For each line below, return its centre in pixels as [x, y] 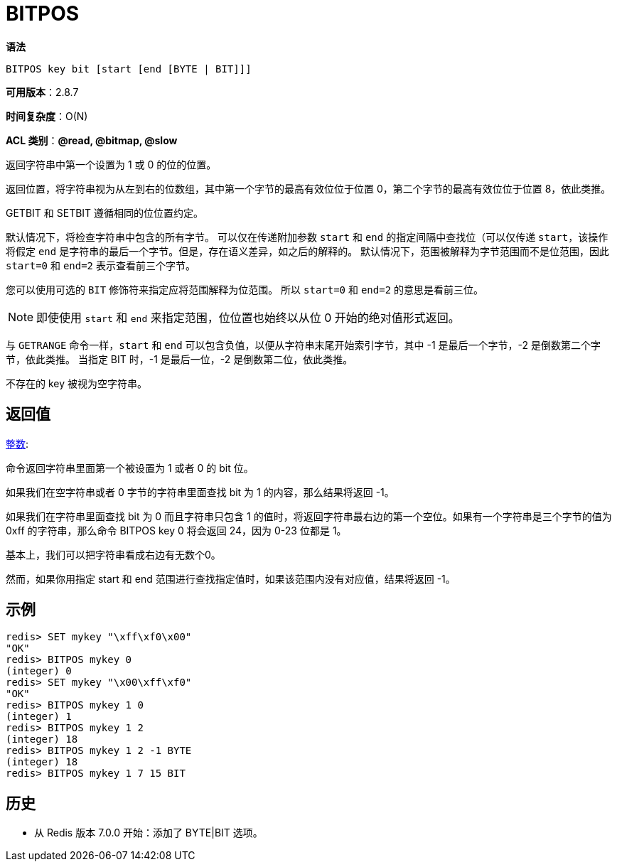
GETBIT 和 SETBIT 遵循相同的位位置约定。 [105, 212]
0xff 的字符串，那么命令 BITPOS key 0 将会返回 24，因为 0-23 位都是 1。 [176, 530]
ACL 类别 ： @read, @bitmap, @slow [92, 140]
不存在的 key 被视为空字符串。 [77, 383]
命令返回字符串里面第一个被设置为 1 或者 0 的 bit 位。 [130, 468]
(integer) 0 [39, 671]
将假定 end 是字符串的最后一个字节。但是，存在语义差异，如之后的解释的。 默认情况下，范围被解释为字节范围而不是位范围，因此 [308, 251]
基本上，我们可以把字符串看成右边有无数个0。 [113, 554]
